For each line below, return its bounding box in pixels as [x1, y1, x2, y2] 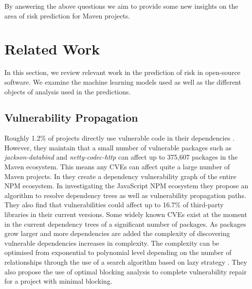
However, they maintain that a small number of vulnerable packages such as [4, 142, 232, 152]
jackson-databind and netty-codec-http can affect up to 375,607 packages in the [4, 152, 238, 162]
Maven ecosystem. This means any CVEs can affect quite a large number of [4, 162, 230, 172]
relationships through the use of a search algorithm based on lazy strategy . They [4, 257, 247, 267]
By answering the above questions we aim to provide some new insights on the [4, 1, 238, 11]
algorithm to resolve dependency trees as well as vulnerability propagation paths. [4, 190, 246, 200]
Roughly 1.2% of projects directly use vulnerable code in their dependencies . [4, 133, 234, 143]
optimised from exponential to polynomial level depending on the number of [4, 247, 232, 257]
